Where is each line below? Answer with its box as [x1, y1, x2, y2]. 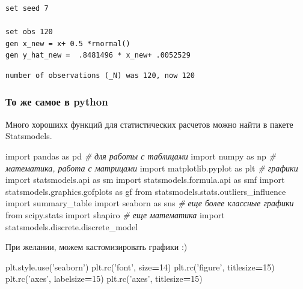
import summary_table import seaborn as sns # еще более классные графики [5, 197, 294, 209]
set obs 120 [5, 28, 53, 37]
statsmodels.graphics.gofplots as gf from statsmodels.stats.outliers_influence [5, 185, 286, 197]
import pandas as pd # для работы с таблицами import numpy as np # [5, 149, 276, 162]
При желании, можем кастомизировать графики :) [5, 240, 188, 253]
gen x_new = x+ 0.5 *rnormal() [5, 39, 130, 48]
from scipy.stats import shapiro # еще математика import [5, 208, 225, 221]
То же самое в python [5, 94, 108, 109]
